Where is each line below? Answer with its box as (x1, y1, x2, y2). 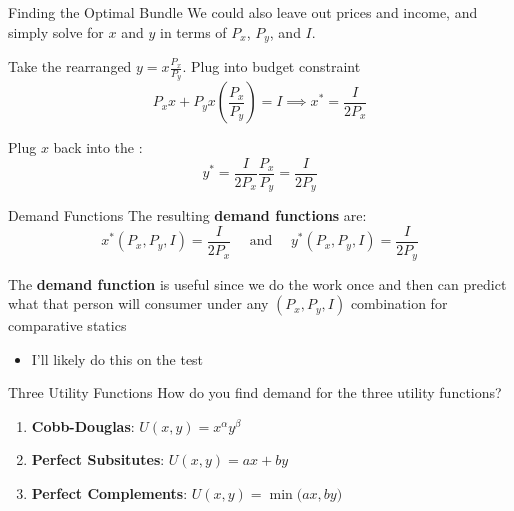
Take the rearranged (8, 56, 132, 77)
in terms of (159, 21, 227, 42)
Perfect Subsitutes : (31, 449, 165, 470)
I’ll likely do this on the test (31, 348, 204, 369)
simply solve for (8, 21, 104, 42)
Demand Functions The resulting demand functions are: (8, 205, 367, 226)
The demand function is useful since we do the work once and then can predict (8, 273, 507, 294)
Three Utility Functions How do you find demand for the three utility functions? (8, 382, 502, 403)
